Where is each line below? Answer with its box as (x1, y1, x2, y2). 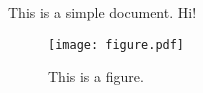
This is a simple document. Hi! (8, 2, 197, 22)
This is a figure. (48, 66, 144, 87)
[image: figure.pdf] (48, 37, 185, 52)
